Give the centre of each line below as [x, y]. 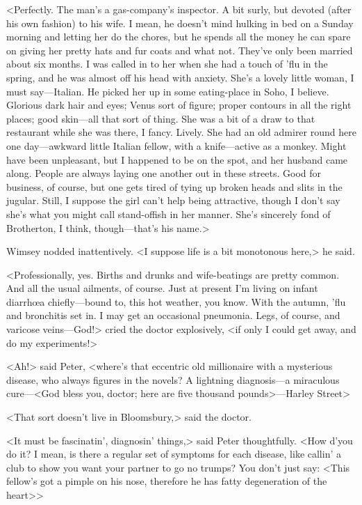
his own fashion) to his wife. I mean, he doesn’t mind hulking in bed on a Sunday [180, 23]
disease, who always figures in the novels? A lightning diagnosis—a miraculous [173, 379]
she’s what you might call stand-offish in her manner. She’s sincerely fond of [168, 213]
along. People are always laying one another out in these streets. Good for [164, 173]
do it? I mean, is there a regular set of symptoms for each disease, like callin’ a [174, 454]
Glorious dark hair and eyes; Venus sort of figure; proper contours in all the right [179, 105]
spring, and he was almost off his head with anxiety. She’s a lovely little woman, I [180, 77]
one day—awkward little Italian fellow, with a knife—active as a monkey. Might [176, 145]
